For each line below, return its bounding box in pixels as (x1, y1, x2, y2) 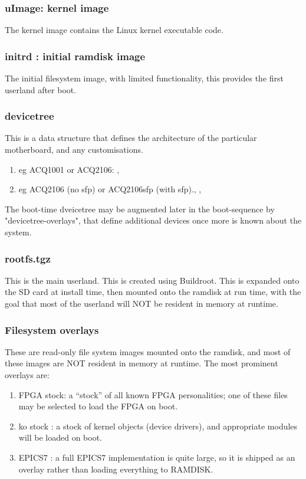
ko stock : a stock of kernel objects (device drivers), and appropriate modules (18, 419, 298, 432)
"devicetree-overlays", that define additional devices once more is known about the (5, 214, 302, 227)
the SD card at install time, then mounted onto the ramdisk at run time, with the (5, 286, 301, 298)
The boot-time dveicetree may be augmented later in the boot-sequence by (5, 202, 275, 215)
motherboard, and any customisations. (5, 143, 143, 156)
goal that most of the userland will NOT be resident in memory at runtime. (5, 297, 278, 309)
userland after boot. (5, 83, 77, 96)
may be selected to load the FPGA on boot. (18, 400, 178, 412)
